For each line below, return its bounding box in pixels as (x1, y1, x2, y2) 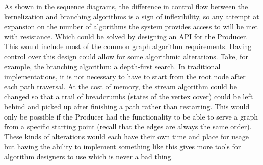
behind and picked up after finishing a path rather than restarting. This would (4, 101, 250, 111)
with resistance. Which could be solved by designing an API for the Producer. (4, 31, 248, 41)
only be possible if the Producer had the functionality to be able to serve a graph (4, 111, 258, 122)
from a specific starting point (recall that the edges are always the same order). (4, 121, 252, 132)
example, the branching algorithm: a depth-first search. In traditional (4, 61, 221, 72)
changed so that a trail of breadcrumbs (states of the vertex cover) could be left (4, 91, 253, 102)
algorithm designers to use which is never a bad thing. (4, 151, 173, 161)
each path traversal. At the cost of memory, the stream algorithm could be (4, 81, 237, 91)
